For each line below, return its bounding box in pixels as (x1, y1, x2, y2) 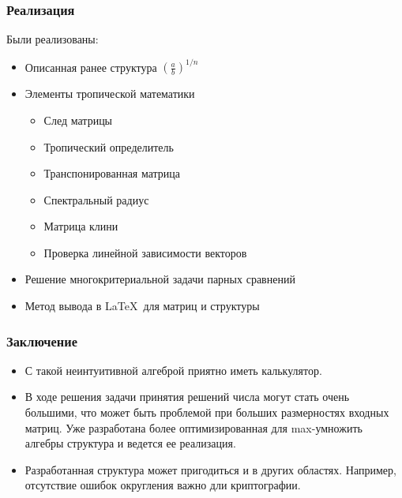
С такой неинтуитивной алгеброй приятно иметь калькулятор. (24, 361, 322, 378)
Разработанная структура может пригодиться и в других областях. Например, (24, 461, 396, 477)
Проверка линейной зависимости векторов (43, 244, 247, 260)
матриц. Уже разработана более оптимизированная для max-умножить (24, 419, 363, 436)
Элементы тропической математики (24, 85, 195, 102)
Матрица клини (43, 218, 118, 234)
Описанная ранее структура (24, 58, 157, 75)
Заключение (6, 331, 77, 350)
